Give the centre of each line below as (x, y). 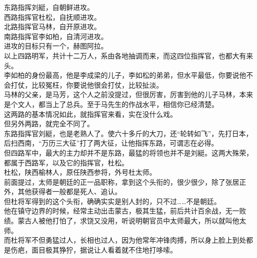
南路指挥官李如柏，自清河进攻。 (56, 36)
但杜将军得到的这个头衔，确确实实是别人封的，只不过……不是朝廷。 (112, 201)
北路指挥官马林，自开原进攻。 (52, 26)
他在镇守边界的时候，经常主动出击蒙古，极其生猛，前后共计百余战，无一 (122, 211)
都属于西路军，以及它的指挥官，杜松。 (66, 162)
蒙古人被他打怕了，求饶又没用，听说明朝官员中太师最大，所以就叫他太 (132, 221)
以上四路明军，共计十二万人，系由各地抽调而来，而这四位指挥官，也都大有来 (128, 55)
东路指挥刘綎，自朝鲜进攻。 (49, 7)
